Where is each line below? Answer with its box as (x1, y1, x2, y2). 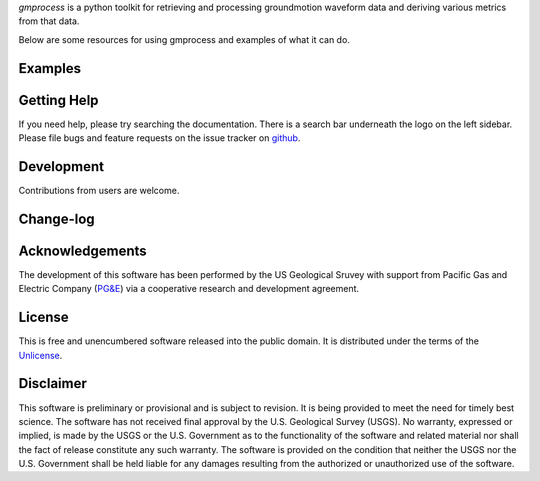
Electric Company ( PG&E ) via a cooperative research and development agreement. (18, 283, 360, 295)
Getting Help (18, 91, 99, 109)
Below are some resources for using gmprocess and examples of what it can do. (18, 33, 350, 45)
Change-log (18, 210, 95, 227)
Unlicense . (18, 349, 63, 361)
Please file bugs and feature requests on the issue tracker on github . (18, 132, 301, 144)
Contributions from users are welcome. (18, 185, 180, 196)
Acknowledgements (18, 242, 147, 259)
